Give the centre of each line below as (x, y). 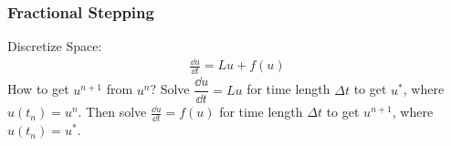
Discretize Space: (55, 46)
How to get (38, 89)
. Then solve (112, 112)
